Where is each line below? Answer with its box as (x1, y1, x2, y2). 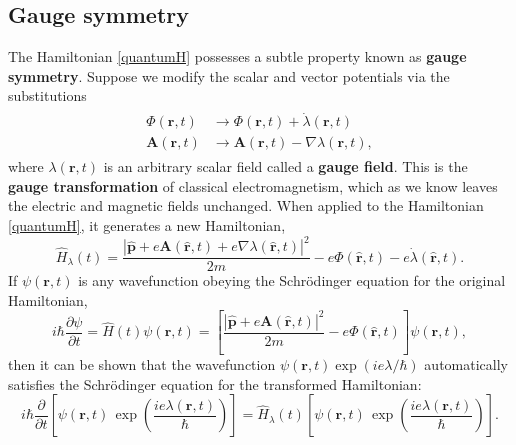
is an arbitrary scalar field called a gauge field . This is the (103, 156, 468, 177)
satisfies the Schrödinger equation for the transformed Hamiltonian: (8, 373, 422, 394)
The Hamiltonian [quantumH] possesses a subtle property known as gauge (8, 46, 467, 67)
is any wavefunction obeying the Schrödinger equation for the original (78, 270, 506, 291)
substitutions (8, 85, 87, 106)
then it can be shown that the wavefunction (8, 354, 276, 375)
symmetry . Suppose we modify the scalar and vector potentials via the (8, 65, 450, 86)
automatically (424, 354, 508, 375)
